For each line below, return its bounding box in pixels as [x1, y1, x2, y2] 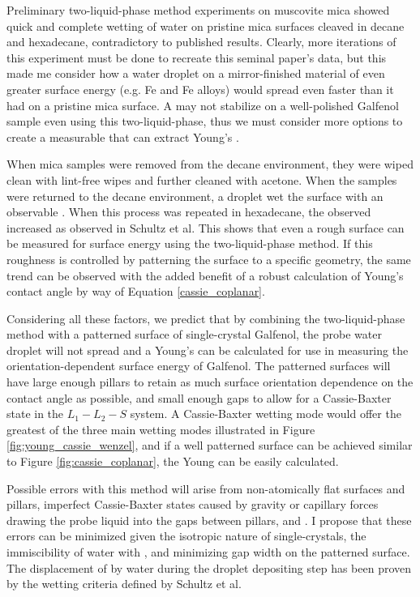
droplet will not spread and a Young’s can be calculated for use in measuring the [6, 341, 409, 358]
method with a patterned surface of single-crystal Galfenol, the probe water [6, 326, 382, 343]
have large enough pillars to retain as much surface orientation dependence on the [6, 373, 414, 390]
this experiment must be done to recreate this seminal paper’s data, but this [6, 49, 387, 66]
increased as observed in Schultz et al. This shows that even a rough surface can [6, 219, 405, 236]
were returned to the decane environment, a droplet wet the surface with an [6, 187, 384, 204]
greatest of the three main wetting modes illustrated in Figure [6, 420, 315, 437]
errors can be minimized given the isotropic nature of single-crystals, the [6, 527, 366, 544]
